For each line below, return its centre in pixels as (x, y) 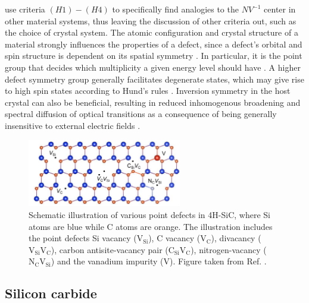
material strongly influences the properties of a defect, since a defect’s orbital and (154, 44)
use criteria (25, 9)
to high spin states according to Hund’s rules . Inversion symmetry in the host (148, 91)
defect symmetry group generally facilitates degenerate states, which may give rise (154, 79)
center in (280, 9)
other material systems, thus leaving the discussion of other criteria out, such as (151, 20)
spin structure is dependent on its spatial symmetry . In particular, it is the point (154, 56)
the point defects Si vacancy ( (83, 238)
